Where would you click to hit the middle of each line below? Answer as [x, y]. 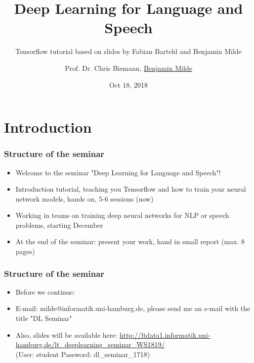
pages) [25, 251]
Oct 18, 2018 [128, 84]
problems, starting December [59, 225]
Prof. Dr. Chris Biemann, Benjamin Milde [128, 68]
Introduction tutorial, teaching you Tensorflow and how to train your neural [131, 189]
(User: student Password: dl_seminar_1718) [83, 354]
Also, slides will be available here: [66, 335]
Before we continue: [45, 291]
